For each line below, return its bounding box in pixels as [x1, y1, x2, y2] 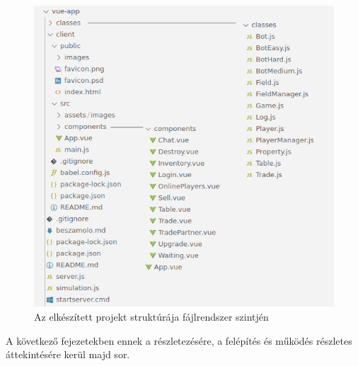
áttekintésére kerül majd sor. [6, 347, 130, 362]
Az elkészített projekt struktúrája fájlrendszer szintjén [34, 309, 269, 324]
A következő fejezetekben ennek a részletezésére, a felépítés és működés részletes [6, 333, 352, 348]
